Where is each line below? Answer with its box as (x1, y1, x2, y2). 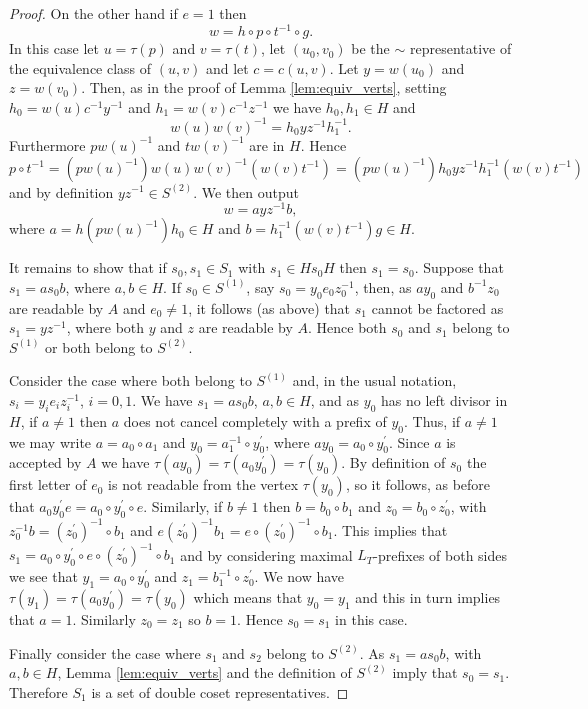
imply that (392, 662, 458, 683)
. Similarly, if (143, 496, 223, 517)
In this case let (9, 38, 99, 59)
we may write (9, 431, 92, 452)
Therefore (9, 681, 68, 702)
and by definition (9, 181, 114, 202)
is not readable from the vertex (108, 474, 299, 495)
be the (351, 38, 390, 59)
